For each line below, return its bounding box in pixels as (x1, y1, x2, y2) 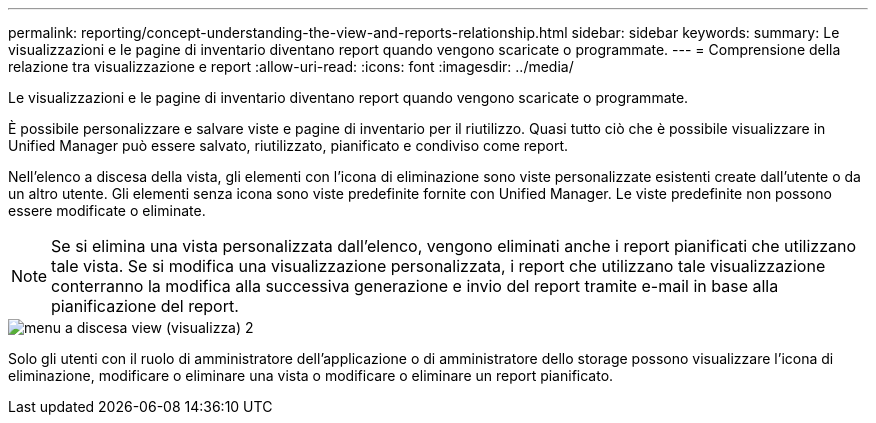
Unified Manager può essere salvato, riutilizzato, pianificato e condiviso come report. (8, 137, 569, 154)
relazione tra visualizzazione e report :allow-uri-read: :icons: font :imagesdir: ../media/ (8, 58, 574, 75)
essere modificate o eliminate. (8, 202, 206, 219)
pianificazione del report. (51, 296, 239, 316)
